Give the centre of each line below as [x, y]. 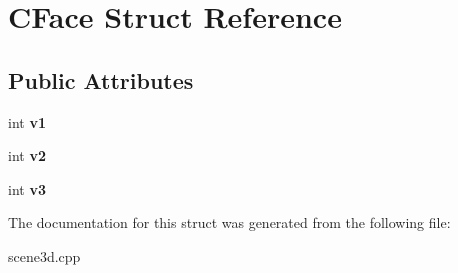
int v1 [27, 121]
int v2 [27, 155]
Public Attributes [101, 79]
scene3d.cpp [44, 255]
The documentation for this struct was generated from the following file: [229, 222]
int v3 [27, 188]
